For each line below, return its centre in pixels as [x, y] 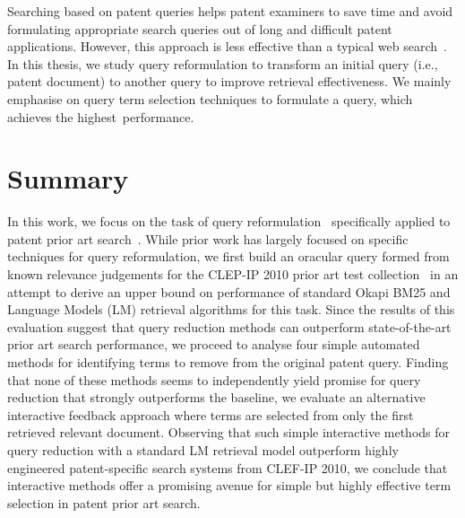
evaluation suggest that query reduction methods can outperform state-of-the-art [229, 326]
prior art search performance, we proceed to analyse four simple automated [214, 344]
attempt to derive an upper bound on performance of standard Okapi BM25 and [229, 291]
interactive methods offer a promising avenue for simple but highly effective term [229, 485]
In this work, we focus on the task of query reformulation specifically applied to [229, 221]
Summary [68, 178]
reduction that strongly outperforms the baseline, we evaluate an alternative [216, 397]
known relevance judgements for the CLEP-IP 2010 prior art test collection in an [233, 274]
